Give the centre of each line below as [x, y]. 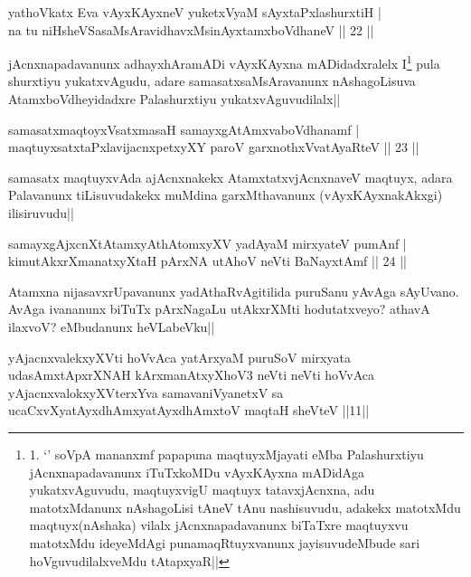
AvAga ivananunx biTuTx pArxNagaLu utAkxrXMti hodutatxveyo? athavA [219, 309]
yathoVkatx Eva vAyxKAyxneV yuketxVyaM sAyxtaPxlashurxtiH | [195, 12]
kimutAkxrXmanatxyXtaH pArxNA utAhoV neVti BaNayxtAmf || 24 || [207, 261]
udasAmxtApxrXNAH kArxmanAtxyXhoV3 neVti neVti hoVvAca [192, 375]
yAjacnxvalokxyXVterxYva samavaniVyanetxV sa [146, 392]
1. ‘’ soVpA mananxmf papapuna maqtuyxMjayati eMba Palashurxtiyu [226, 454]
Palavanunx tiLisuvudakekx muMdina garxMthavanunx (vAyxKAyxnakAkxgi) [226, 195]
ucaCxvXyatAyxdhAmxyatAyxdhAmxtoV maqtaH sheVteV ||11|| [189, 410]
